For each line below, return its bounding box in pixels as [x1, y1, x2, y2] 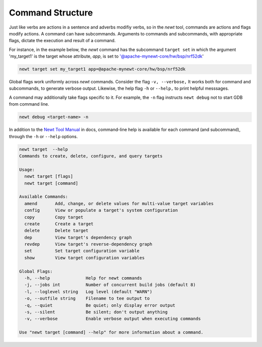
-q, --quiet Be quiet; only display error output [24, 302, 176, 308]
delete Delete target [24, 228, 89, 234]
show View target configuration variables [24, 255, 145, 260]
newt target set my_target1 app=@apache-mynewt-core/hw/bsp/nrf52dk [19, 66, 186, 72]
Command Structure [9, 7, 93, 18]
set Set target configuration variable [24, 248, 140, 254]
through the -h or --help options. [9, 133, 78, 139]
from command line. [9, 101, 49, 107]
